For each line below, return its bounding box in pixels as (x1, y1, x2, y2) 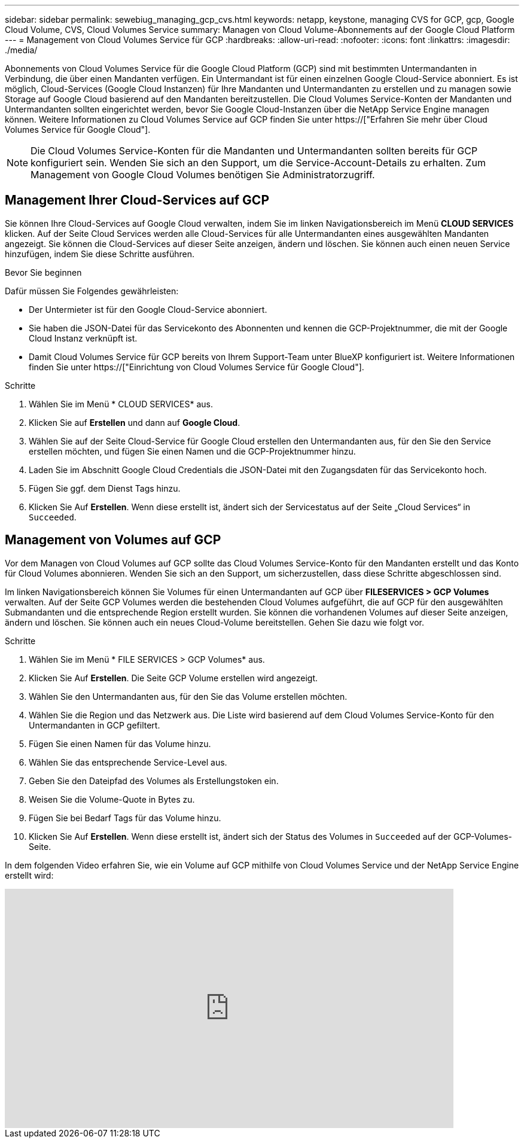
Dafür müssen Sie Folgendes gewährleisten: (5, 285, 179, 296)
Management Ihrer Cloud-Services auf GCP (5, 193, 270, 208)
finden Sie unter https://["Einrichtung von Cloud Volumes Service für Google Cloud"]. (29, 361, 364, 372)
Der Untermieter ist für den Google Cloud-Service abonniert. (29, 304, 267, 315)
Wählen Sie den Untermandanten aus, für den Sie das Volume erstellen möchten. (29, 691, 348, 702)
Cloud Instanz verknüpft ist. (29, 333, 138, 343)
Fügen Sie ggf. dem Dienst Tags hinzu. (29, 483, 181, 493)
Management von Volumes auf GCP (5, 532, 221, 548)
